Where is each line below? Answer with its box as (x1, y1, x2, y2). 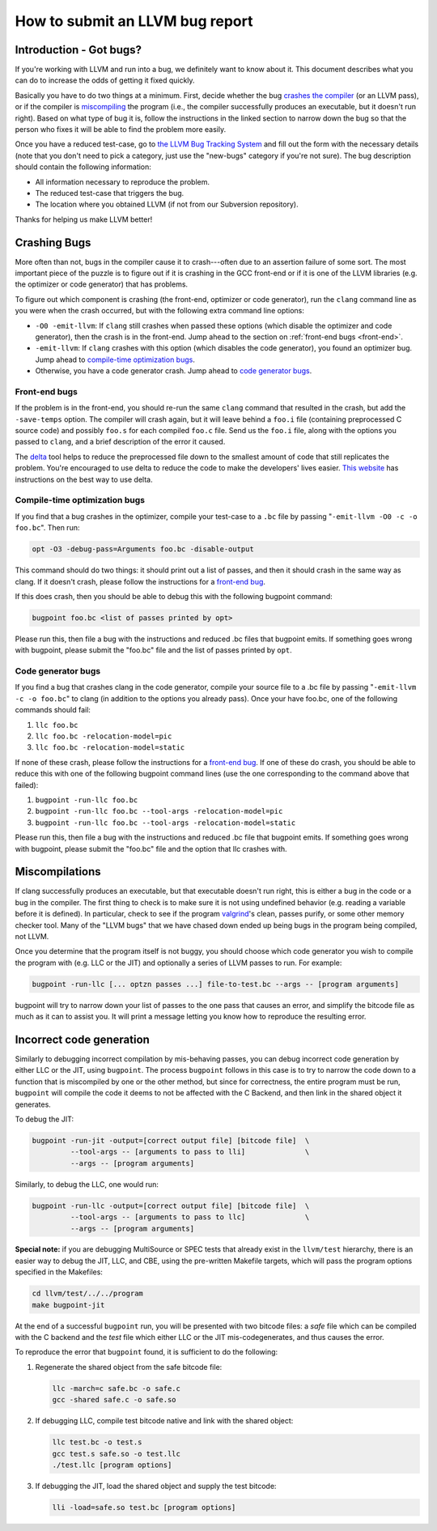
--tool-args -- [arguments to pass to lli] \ (70, 1147, 310, 1157)
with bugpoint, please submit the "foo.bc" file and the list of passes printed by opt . (15, 645, 293, 655)
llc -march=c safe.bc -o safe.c (52, 1384, 181, 1393)
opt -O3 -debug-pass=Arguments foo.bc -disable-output (32, 545, 254, 554)
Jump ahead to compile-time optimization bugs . (35, 355, 196, 364)
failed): (15, 780, 39, 789)
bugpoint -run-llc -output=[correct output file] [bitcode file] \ (32, 1201, 310, 1210)
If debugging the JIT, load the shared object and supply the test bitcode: (35, 1481, 277, 1491)
